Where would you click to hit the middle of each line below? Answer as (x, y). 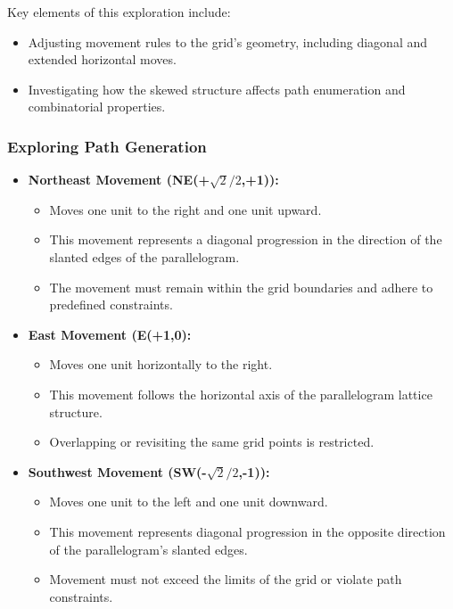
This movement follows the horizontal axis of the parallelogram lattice (241, 394)
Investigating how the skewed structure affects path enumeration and (217, 89)
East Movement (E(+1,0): (110, 334)
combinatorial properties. (97, 107)
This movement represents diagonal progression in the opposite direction (247, 531)
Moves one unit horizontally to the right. (161, 364)
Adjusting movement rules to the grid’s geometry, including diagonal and (228, 41)
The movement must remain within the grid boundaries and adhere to (241, 287)
